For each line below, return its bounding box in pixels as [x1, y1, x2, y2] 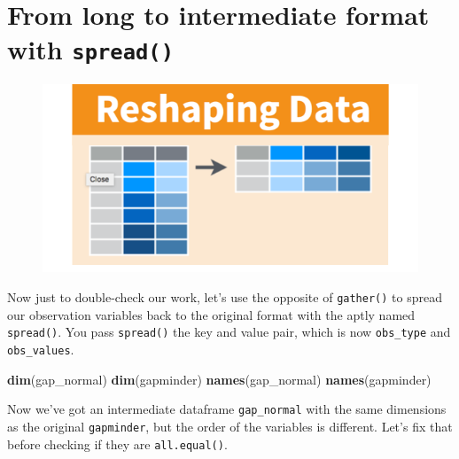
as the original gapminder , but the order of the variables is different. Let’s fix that [7, 416, 453, 435]
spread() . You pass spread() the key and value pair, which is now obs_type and [7, 323, 451, 341]
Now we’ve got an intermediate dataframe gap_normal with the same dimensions [7, 400, 447, 418]
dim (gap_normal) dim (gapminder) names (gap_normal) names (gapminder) [7, 370, 432, 388]
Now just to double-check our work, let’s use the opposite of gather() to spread [7, 288, 442, 307]
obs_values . [7, 339, 74, 358]
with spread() [7, 31, 174, 67]
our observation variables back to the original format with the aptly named [7, 305, 416, 323]
